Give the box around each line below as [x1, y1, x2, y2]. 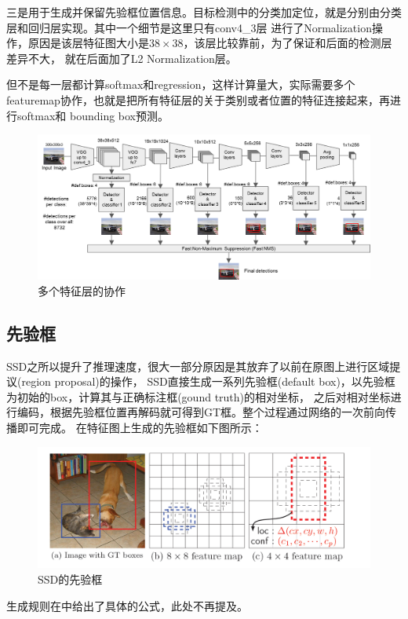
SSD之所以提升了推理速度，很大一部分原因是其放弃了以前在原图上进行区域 [6, 357, 390, 374]
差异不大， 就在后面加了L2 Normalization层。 [6, 49, 237, 66]
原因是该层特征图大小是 [27, 35, 149, 51]
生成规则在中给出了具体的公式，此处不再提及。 [6, 597, 248, 614]
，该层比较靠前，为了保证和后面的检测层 [183, 35, 392, 51]
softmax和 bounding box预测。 [16, 107, 169, 123]
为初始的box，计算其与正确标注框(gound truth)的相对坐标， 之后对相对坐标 [6, 388, 391, 405]
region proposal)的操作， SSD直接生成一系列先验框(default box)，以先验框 [21, 373, 395, 390]
